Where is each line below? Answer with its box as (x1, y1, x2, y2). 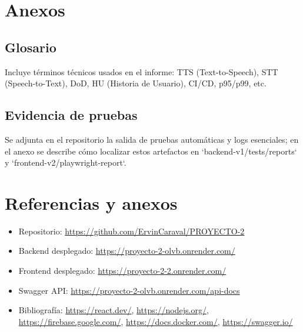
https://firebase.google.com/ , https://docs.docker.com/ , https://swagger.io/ (18, 315, 293, 327)
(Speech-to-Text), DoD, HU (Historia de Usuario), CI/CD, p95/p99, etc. (5, 77, 267, 89)
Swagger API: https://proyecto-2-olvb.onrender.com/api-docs (18, 284, 240, 296)
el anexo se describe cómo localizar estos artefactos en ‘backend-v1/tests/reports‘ (5, 145, 297, 157)
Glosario (5, 38, 56, 56)
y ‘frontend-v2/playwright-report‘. (5, 156, 126, 169)
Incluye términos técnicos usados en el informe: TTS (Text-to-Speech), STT (5, 65, 278, 78)
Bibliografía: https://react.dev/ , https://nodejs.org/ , (18, 304, 209, 316)
